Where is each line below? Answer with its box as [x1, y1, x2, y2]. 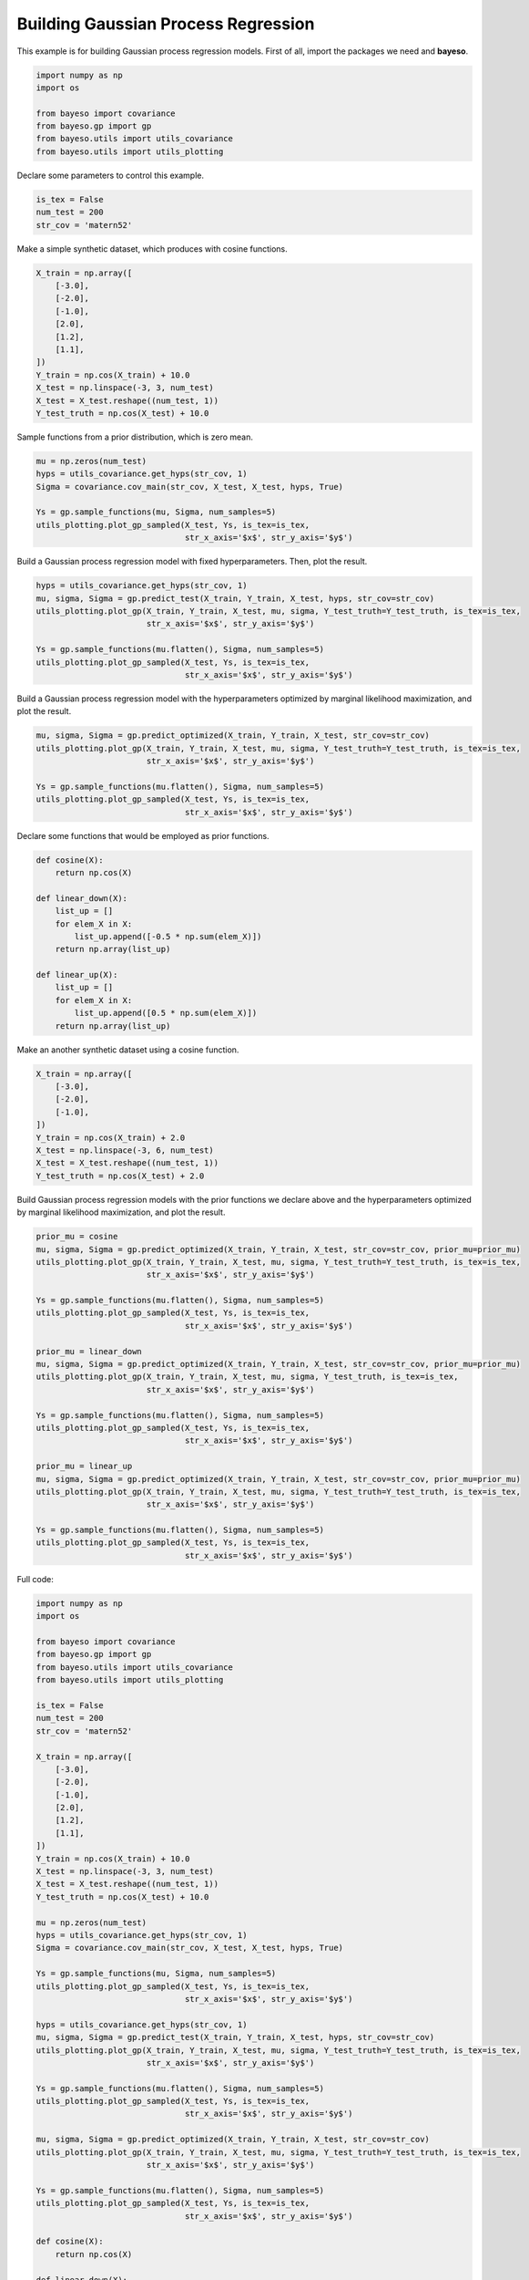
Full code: [16, 1573, 54, 1584]
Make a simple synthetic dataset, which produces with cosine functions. [16, 243, 289, 254]
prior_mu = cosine [36, 1231, 118, 1242]
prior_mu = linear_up [36, 1461, 133, 1472]
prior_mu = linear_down [36, 1346, 143, 1356]
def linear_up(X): [36, 969, 118, 980]
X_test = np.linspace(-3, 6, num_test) [36, 1145, 214, 1156]
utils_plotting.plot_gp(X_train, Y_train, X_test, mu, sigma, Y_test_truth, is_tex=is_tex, [36, 1372, 459, 1382]
